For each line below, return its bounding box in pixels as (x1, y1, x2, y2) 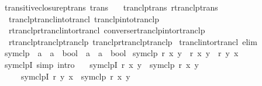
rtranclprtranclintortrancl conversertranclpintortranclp (8, 24, 205, 36)
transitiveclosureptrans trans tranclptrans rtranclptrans (4, 1, 218, 13)
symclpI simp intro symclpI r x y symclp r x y (4, 58, 199, 70)
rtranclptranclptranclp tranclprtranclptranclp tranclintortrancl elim (8, 35, 257, 47)
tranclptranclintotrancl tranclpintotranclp (8, 12, 159, 25)
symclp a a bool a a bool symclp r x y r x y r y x (4, 47, 239, 59)
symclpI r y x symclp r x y (20, 70, 130, 82)
